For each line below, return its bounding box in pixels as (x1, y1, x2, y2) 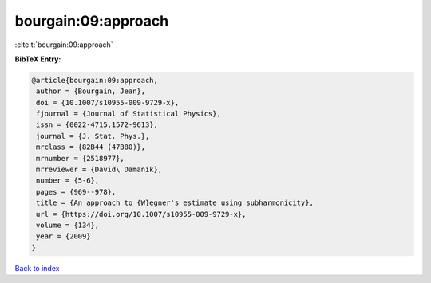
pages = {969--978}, (36, 187, 117, 196)
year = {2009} (36, 232, 91, 241)
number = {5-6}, (36, 176, 100, 185)
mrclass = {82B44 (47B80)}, (36, 143, 146, 151)
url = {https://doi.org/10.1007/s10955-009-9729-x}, (36, 210, 247, 218)
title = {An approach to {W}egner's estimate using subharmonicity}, (36, 198, 314, 207)
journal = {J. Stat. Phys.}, (36, 132, 150, 140)
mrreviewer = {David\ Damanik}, (36, 165, 163, 175)
